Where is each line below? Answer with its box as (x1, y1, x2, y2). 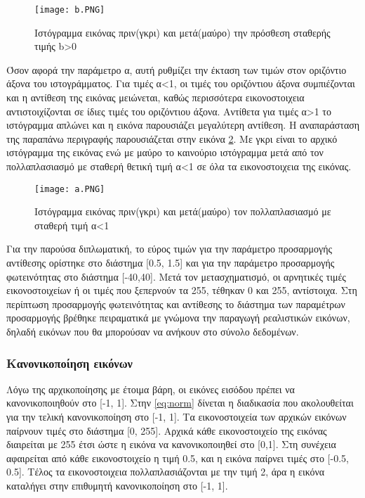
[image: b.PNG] (34, 5, 105, 15)
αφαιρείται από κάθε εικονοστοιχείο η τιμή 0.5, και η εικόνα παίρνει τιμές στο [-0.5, (6, 450, 349, 465)
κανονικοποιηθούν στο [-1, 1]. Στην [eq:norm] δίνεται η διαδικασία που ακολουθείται (6, 395, 354, 410)
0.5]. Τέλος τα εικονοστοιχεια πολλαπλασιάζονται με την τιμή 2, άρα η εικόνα (6, 464, 325, 479)
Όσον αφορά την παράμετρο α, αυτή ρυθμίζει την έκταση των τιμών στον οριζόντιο (6, 62, 347, 77)
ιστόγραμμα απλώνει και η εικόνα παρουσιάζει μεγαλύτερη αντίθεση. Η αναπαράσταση (6, 117, 360, 132)
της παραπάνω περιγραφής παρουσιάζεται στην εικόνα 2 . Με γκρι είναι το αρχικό (6, 131, 338, 146)
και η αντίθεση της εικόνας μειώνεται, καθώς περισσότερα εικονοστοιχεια (6, 90, 305, 105)
